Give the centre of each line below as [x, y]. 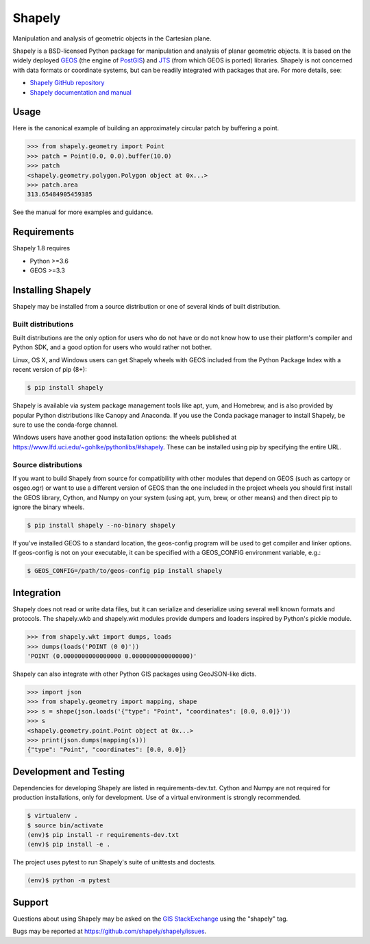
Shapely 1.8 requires [41, 248]
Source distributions [47, 464]
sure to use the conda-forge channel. [65, 425]
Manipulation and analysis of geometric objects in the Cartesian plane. [112, 38]
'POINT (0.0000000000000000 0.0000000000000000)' [112, 656]
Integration [37, 592]
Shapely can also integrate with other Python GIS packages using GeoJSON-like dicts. [135, 674]
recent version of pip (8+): [50, 370]
